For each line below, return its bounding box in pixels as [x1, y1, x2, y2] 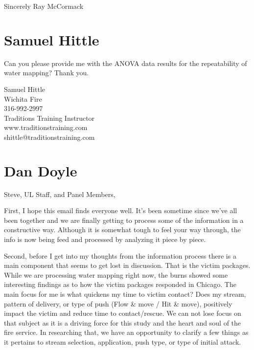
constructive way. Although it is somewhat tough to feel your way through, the [4, 224, 241, 235]
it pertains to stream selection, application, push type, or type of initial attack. [4, 336, 241, 347]
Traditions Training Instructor [4, 112, 95, 123]
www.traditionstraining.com [4, 122, 88, 132]
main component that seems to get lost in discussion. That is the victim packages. [4, 260, 251, 270]
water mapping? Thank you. [4, 67, 89, 78]
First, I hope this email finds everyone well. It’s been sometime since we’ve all [4, 205, 237, 216]
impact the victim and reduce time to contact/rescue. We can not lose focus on [4, 308, 241, 318]
